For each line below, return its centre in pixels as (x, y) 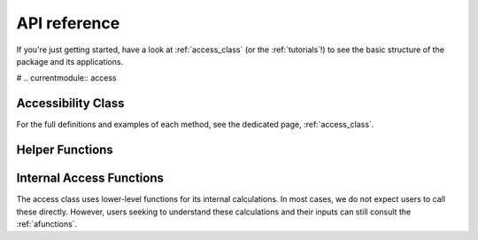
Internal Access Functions (90, 178)
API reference (68, 23)
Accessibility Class (70, 103)
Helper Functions (65, 150)
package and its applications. (70, 61)
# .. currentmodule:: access (66, 78)
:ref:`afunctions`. (47, 224)
